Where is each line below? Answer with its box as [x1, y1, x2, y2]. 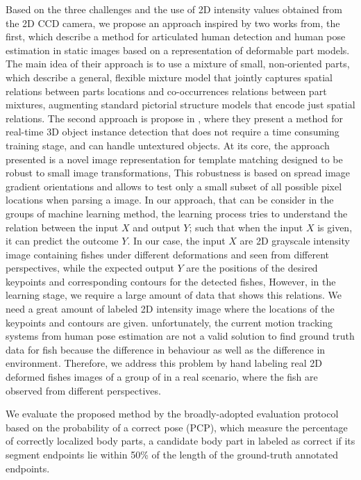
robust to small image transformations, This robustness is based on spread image [6, 165, 351, 180]
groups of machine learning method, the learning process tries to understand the [6, 206, 348, 220]
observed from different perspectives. [6, 383, 161, 397]
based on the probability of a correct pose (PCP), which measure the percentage [6, 420, 348, 434]
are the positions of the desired [186, 260, 318, 275]
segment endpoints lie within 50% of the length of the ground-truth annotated [6, 447, 338, 461]
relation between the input [6, 220, 119, 234]
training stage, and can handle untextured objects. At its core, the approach [6, 138, 330, 152]
